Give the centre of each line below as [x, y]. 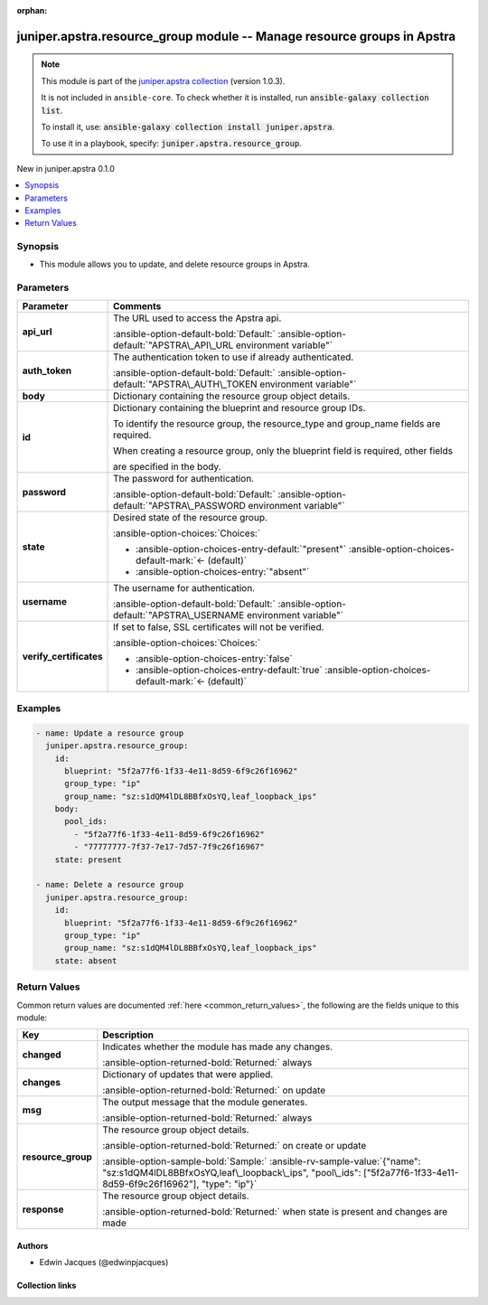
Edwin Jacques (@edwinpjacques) [104, 1263]
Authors [33, 1245]
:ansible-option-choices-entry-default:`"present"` [241, 549]
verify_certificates [62, 656]
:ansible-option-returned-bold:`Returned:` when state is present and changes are [275, 1212]
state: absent [86, 961]
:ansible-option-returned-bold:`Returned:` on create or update [235, 1146]
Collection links [47, 1286]
